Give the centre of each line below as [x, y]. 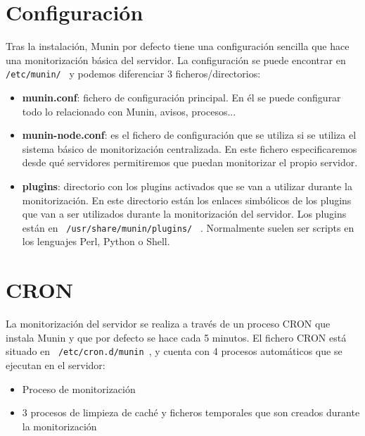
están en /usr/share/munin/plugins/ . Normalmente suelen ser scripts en [188, 227]
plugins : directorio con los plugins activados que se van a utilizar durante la [187, 186]
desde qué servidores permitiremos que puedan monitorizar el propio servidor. [190, 162]
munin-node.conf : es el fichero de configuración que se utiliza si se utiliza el [189, 135]
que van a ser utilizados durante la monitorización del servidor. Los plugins [184, 214]
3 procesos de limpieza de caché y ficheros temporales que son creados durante [191, 412]
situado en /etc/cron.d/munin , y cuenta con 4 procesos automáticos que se [174, 351]
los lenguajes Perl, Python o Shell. [96, 241]
